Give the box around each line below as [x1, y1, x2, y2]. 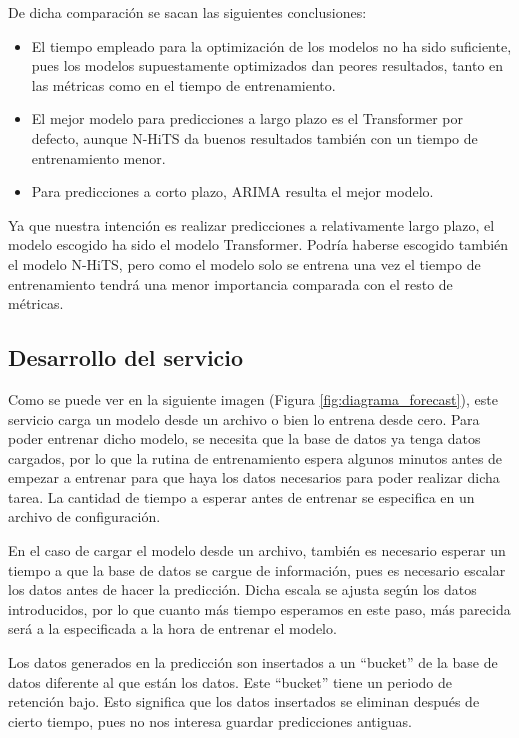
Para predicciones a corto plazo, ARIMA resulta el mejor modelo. [31, 181, 434, 202]
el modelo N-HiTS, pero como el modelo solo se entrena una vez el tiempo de [8, 253, 481, 274]
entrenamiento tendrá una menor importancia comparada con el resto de [8, 273, 453, 294]
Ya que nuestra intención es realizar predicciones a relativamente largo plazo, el [8, 214, 495, 235]
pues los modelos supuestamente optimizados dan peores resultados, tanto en [31, 55, 504, 76]
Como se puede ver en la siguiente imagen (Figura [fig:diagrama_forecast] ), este [8, 388, 498, 409]
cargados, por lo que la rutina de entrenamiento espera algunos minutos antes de [8, 447, 503, 468]
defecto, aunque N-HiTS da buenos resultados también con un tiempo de [31, 127, 478, 148]
